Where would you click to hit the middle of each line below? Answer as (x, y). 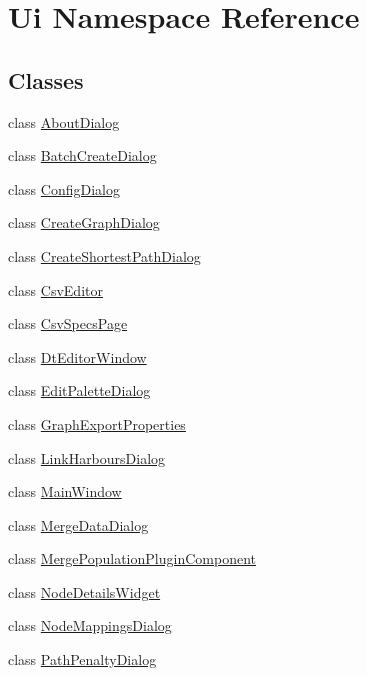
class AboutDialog (64, 121)
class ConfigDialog (64, 188)
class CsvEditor (55, 289)
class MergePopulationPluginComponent (132, 558)
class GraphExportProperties (97, 423)
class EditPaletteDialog (79, 390)
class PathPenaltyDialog (82, 659)
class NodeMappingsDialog (90, 625)
